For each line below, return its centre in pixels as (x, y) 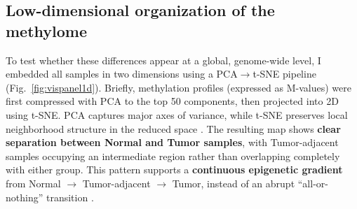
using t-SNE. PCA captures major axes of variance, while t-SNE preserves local (177, 114)
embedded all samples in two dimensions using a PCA (122, 74)
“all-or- (313, 183)
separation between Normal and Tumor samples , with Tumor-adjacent (172, 142)
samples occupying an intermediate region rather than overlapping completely (173, 156)
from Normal (33, 183)
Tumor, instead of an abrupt (234, 183)
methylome (47, 30)
